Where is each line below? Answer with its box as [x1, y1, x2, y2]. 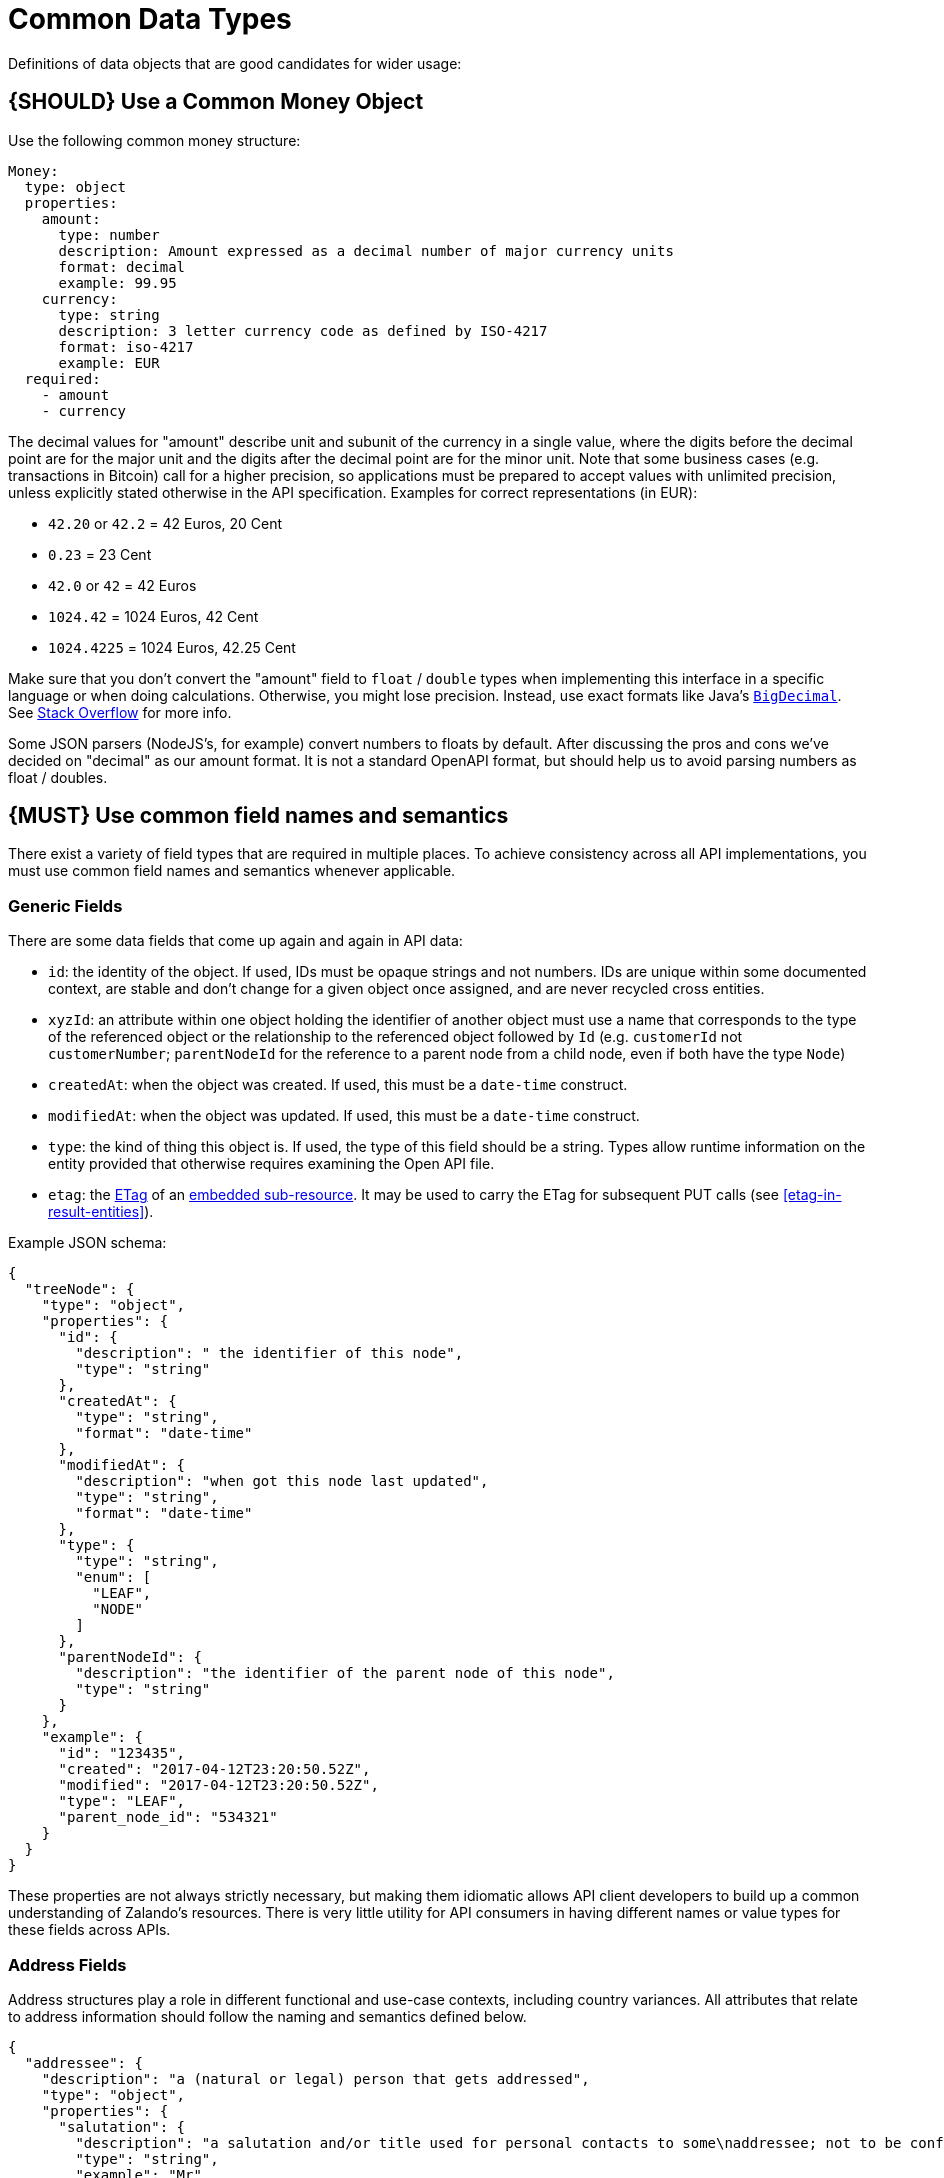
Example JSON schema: [8, 1234, 167, 1252]
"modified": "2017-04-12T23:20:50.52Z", [58, 1777, 379, 1794]
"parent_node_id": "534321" [58, 1809, 278, 1826]
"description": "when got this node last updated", [75, 1473, 489, 1490]
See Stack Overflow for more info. [8, 703, 232, 721]
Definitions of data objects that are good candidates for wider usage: [8, 54, 462, 72]
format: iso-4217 [58, 338, 194, 355]
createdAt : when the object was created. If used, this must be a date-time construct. [48, 1076, 628, 1094]
